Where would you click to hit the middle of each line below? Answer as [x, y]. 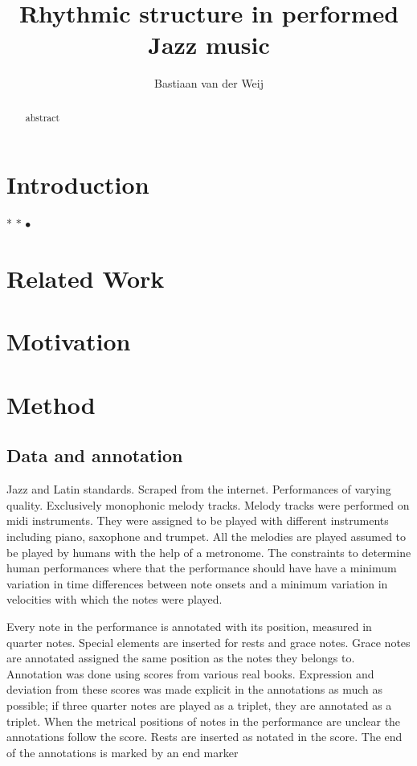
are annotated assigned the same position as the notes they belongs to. [181, 658]
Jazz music [209, 45]
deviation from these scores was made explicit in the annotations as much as [195, 689]
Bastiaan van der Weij [209, 83]
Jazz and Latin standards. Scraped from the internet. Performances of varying [199, 489]
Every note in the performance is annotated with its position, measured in [189, 626]
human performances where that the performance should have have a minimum [202, 568]
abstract [43, 117]
